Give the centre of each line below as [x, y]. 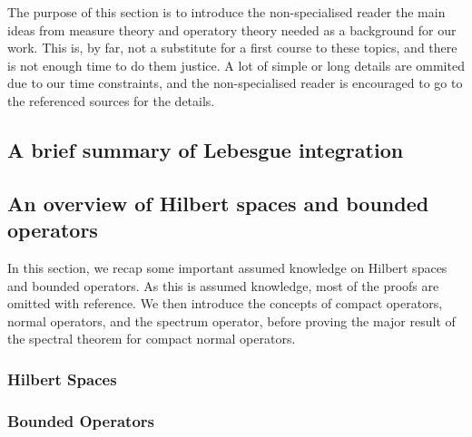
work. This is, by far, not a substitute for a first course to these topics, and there [232, 48]
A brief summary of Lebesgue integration [206, 149]
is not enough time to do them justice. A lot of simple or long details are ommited [236, 65]
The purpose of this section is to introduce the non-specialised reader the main [226, 12]
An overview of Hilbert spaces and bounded [218, 203]
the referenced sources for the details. [111, 100]
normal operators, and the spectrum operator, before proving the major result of [231, 320]
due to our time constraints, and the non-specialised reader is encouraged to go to [235, 83]
